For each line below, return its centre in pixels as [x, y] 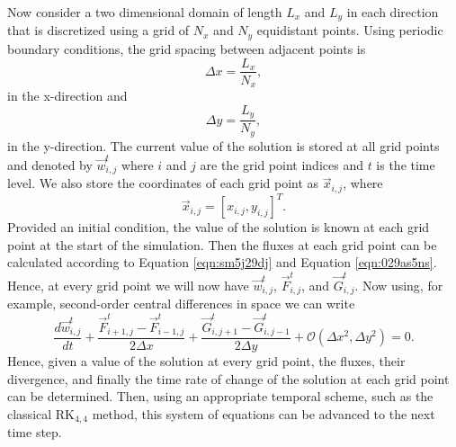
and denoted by [50, 164]
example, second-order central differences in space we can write [181, 304]
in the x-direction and [67, 96]
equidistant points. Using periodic [350, 30]
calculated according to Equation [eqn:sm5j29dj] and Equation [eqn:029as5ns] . [222, 262]
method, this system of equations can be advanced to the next [264, 413]
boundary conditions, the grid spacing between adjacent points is [187, 48]
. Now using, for [399, 285]
